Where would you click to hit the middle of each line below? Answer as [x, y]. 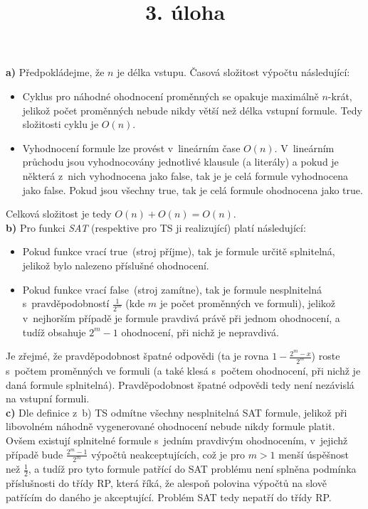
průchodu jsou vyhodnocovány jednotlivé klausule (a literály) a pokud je [180, 162]
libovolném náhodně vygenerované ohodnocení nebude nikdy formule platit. [170, 426]
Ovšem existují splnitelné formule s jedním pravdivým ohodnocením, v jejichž [177, 440]
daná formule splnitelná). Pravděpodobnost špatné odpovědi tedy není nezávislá [180, 384]
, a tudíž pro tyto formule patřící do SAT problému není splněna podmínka [192, 469]
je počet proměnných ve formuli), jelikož [248, 303]
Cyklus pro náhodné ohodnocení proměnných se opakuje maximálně [170, 96]
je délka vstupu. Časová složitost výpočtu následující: [233, 72]
